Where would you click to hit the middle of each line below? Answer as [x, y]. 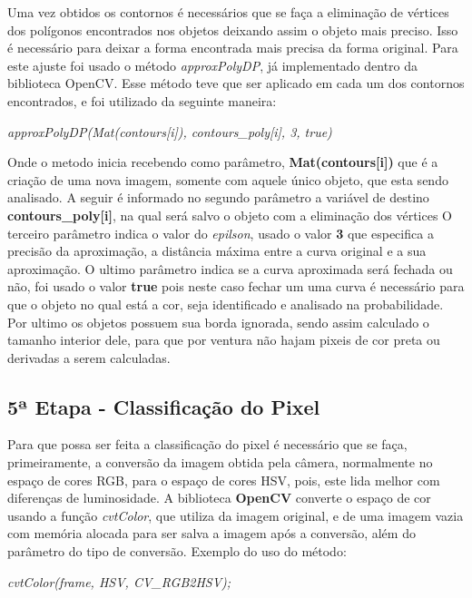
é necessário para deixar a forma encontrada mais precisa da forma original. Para [233, 48]
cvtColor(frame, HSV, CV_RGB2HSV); [119, 581]
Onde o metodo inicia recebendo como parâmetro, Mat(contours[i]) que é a [223, 162]
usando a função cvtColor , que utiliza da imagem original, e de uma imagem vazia [236, 515]
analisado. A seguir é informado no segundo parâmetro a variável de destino [218, 197]
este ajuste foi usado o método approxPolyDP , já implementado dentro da [213, 65]
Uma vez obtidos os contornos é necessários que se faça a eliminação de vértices [228, 12]
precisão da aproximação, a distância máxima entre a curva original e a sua [217, 251]
